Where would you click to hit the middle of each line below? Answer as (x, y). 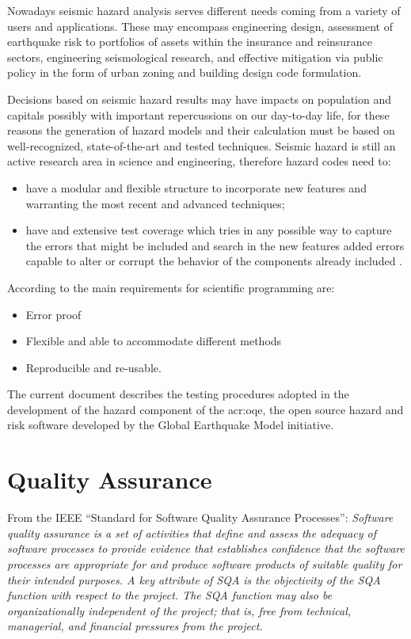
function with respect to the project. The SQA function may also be (170, 595)
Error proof (53, 314)
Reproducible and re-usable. (93, 367)
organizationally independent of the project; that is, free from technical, (179, 610)
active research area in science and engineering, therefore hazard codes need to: (199, 161)
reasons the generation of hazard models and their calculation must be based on (201, 130)
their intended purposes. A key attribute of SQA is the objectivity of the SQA (194, 579)
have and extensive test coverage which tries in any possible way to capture (209, 230)
